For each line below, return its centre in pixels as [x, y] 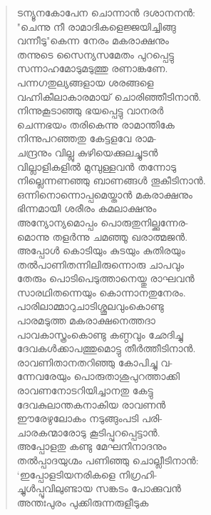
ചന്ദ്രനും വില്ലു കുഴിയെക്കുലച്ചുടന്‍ [87, 152]
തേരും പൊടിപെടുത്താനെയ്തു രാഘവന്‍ [105, 278]
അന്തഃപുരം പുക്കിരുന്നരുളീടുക [83, 502]
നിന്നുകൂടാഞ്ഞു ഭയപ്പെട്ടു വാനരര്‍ [90, 110]
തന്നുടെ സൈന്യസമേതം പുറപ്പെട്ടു [95, 54]
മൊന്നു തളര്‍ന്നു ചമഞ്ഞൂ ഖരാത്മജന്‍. [102, 236]
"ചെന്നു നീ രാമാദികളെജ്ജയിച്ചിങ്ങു [96, 26]
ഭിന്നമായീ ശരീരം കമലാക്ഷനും [87, 208]
